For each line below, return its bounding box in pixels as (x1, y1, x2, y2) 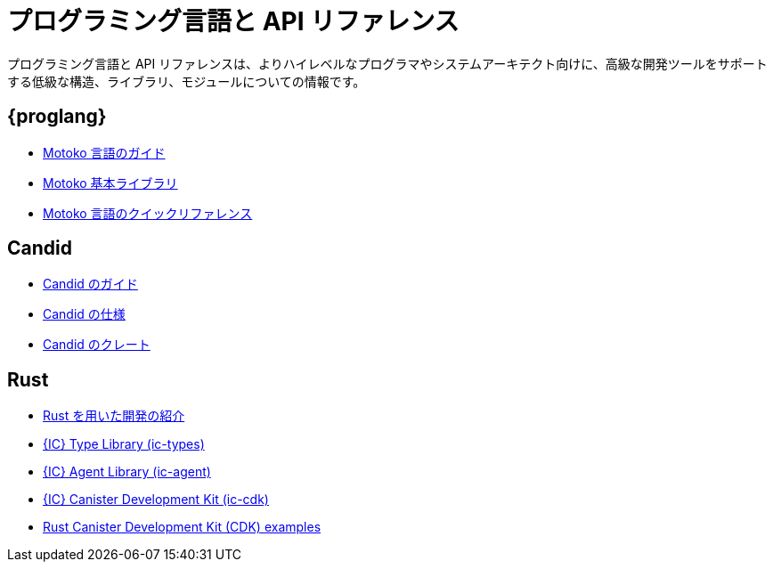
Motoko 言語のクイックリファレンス (43, 205, 253, 221)
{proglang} (7, 105, 107, 128)
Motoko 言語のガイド (43, 144, 166, 160)
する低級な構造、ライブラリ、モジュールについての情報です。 (7, 73, 366, 89)
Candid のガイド (43, 276, 138, 292)
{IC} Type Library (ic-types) (43, 436, 205, 452)
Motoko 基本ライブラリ (43, 175, 178, 191)
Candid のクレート (43, 337, 151, 353)
